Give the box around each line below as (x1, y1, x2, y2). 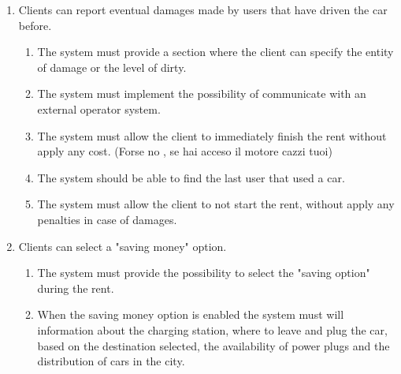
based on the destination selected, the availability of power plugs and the (37, 337, 390, 353)
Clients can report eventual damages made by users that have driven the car (18, 2, 388, 17)
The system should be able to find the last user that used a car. (37, 169, 345, 185)
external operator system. (37, 100, 161, 117)
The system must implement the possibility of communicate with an (37, 85, 366, 102)
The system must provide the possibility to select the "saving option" (37, 264, 370, 281)
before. (18, 17, 52, 33)
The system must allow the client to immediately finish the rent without (37, 127, 387, 144)
